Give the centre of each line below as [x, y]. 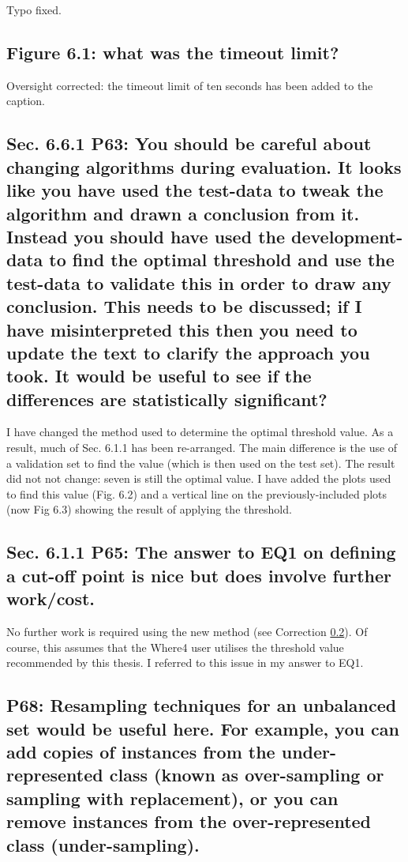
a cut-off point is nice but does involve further [199, 575]
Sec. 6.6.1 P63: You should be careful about [189, 143]
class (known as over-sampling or [247, 775]
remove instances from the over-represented [189, 821]
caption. [26, 101]
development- [347, 236]
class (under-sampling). [103, 844]
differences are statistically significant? [167, 399]
